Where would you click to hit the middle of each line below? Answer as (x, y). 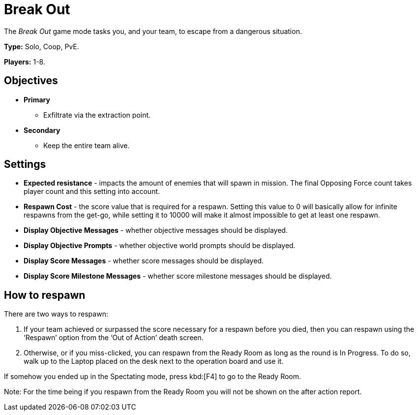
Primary (37, 99)
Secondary (42, 130)
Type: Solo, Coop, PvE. (42, 46)
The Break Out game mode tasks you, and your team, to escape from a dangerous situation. (153, 31)
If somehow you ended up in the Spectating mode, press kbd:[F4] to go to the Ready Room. (153, 377)
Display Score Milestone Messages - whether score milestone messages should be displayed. (178, 276)
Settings (25, 164)
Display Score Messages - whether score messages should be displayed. (144, 261)
